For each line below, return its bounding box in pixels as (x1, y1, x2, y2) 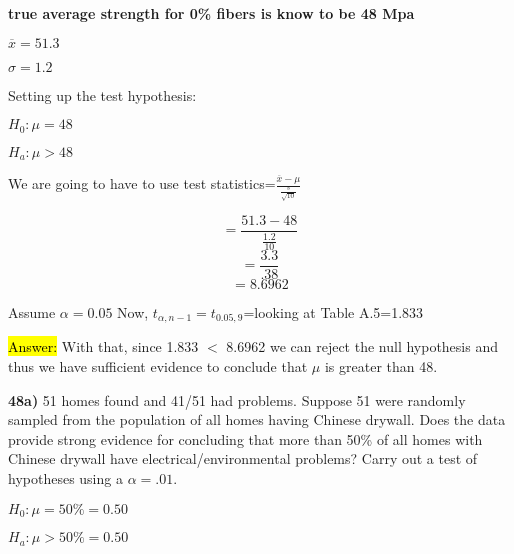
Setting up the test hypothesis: (8, 84, 197, 105)
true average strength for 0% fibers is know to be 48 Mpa (8, 3, 415, 23)
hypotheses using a (8, 468, 123, 488)
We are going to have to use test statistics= (8, 173, 276, 194)
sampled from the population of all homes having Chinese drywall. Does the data (8, 409, 506, 430)
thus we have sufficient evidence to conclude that (8, 356, 308, 377)
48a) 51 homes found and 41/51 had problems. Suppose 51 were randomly (8, 389, 466, 410)
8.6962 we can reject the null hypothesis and (226, 336, 498, 357)
